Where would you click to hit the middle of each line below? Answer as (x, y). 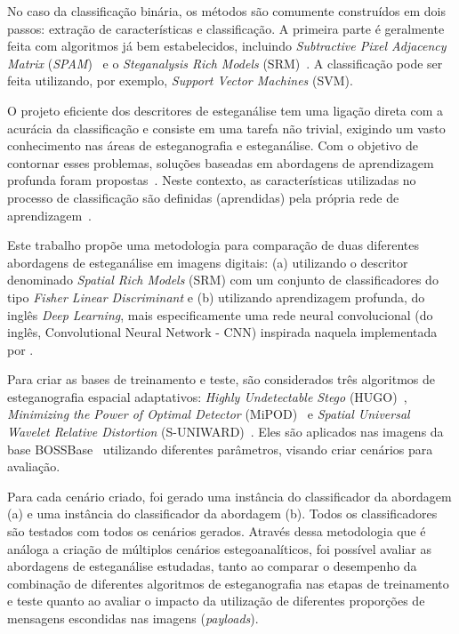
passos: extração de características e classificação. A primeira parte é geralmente (226, 28)
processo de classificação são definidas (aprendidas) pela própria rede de (203, 197)
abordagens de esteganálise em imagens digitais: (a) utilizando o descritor (208, 262)
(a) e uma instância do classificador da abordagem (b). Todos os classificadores (222, 514)
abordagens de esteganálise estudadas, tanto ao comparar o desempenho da (212, 566)
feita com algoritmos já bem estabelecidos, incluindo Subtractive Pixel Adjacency (227, 46)
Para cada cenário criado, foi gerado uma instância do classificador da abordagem (229, 496)
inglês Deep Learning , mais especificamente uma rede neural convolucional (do (220, 314)
